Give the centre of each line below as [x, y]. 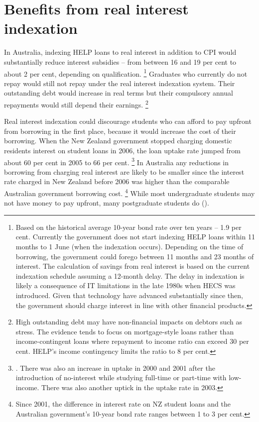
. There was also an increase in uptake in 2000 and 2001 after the [115, 368]
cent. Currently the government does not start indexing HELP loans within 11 [135, 237]
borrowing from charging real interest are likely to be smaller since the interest [124, 171]
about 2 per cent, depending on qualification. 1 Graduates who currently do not [126, 73]
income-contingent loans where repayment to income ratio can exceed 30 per [132, 341]
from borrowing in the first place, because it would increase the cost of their [120, 131]
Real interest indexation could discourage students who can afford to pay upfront [128, 121]
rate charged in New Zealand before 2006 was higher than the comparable [117, 181]
